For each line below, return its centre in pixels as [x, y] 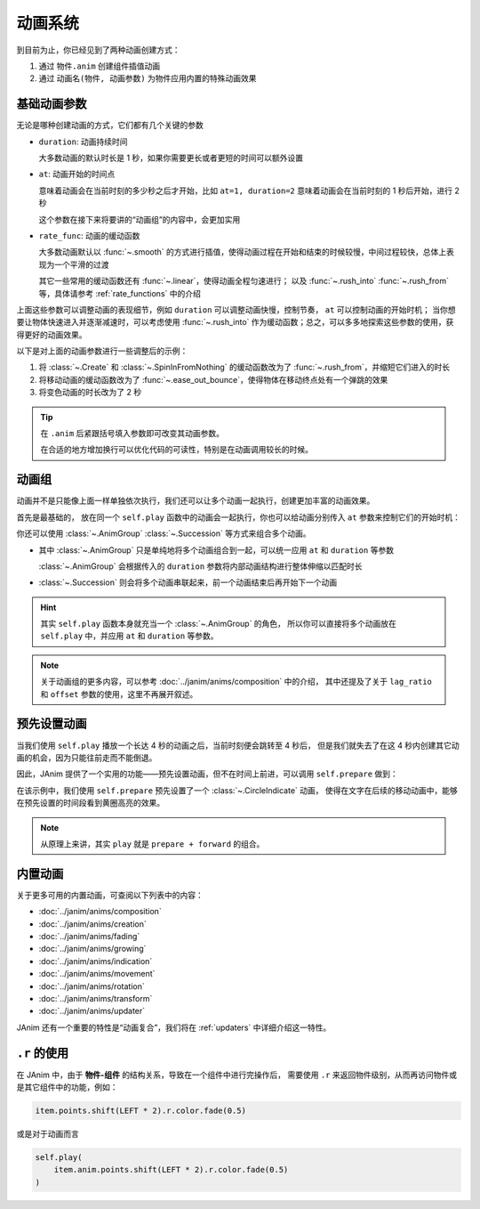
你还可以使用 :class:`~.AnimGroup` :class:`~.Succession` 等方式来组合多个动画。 [164, 533]
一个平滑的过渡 [81, 264]
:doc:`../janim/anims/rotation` [92, 986]
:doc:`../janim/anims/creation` [92, 924]
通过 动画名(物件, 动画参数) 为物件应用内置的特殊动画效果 [148, 78]
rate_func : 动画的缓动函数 [89, 235]
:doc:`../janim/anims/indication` [96, 961]
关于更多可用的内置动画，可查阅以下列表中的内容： [110, 895]
